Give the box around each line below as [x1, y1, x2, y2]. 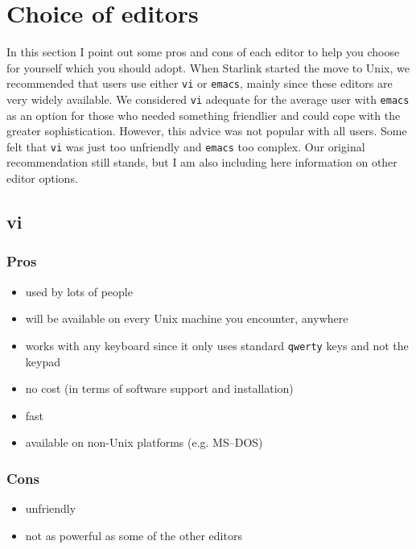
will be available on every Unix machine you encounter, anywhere [25, 310, 348, 327]
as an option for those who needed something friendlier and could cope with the [6, 106, 401, 123]
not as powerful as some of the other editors [25, 526, 242, 543]
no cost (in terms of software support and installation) [25, 380, 294, 397]
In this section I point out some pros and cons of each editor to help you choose [6, 43, 400, 60]
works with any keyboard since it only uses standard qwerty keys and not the [25, 336, 409, 353]
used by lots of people [25, 283, 133, 299]
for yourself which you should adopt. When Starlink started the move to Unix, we [6, 59, 410, 76]
